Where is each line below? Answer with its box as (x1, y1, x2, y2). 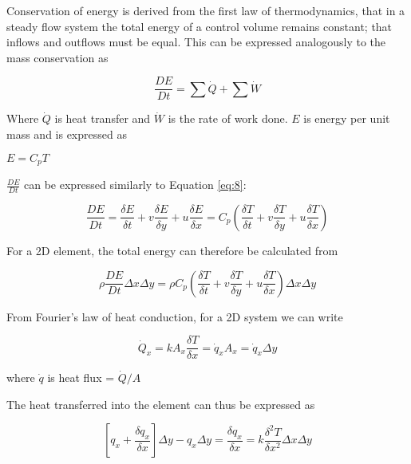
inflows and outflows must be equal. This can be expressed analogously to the (6, 33, 386, 50)
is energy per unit (303, 110, 390, 127)
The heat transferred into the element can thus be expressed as (6, 395, 315, 412)
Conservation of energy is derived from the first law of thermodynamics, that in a (6, 2, 405, 18)
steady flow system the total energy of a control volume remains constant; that (6, 18, 393, 34)
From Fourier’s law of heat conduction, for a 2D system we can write (6, 308, 343, 324)
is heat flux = (47, 369, 115, 386)
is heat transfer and (54, 110, 151, 127)
